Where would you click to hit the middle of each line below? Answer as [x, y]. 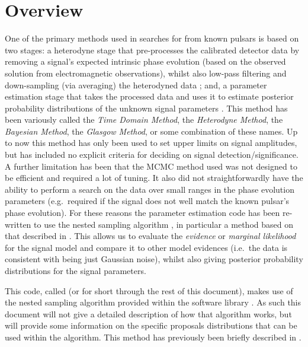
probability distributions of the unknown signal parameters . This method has [146, 108]
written [18, 224]
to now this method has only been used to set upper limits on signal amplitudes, [151, 143]
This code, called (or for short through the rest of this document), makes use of [149, 290]
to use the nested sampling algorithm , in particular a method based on [163, 224]
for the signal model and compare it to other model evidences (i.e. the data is [146, 247]
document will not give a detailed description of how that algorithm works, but [148, 313]
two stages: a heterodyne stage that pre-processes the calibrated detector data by [152, 50]
